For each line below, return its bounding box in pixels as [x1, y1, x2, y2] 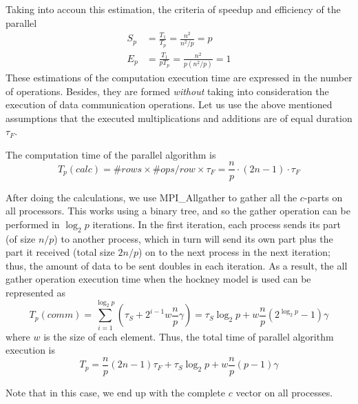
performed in [6, 216, 60, 231]
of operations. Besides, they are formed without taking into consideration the [6, 83, 329, 98]
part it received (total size [6, 245, 115, 259]
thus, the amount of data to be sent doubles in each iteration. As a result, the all [6, 258, 348, 272]
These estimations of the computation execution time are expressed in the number [6, 70, 352, 84]
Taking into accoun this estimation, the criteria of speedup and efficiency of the [6, 2, 341, 16]
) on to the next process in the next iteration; [138, 245, 330, 259]
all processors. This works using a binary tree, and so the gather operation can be [6, 203, 350, 218]
